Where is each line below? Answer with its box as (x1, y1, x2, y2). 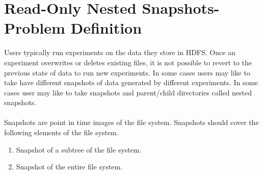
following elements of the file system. (4, 127, 119, 138)
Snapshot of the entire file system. (16, 161, 123, 172)
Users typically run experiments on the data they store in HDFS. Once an (4, 47, 235, 58)
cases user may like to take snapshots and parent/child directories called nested (4, 87, 252, 97)
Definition (70, 17, 142, 38)
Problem (4, 17, 65, 38)
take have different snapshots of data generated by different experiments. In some (4, 77, 258, 88)
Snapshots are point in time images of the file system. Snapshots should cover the (4, 117, 259, 128)
